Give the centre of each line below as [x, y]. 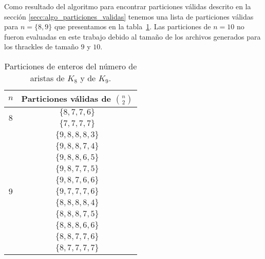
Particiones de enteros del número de [71, 66]
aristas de [47, 78]
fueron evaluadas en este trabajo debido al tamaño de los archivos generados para [132, 36]
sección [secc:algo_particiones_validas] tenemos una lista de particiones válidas [129, 16]
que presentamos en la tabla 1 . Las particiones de [132, 26]
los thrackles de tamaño [41, 47]
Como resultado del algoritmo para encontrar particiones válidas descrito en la [128, 6]
